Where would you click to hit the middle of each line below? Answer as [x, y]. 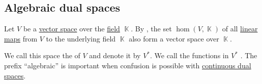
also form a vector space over [174, 38]
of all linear [240, 29]
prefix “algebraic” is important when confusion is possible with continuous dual [128, 65]
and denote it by [115, 55]
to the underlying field [81, 38]
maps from [21, 38]
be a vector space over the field [71, 29]
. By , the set [151, 29]
